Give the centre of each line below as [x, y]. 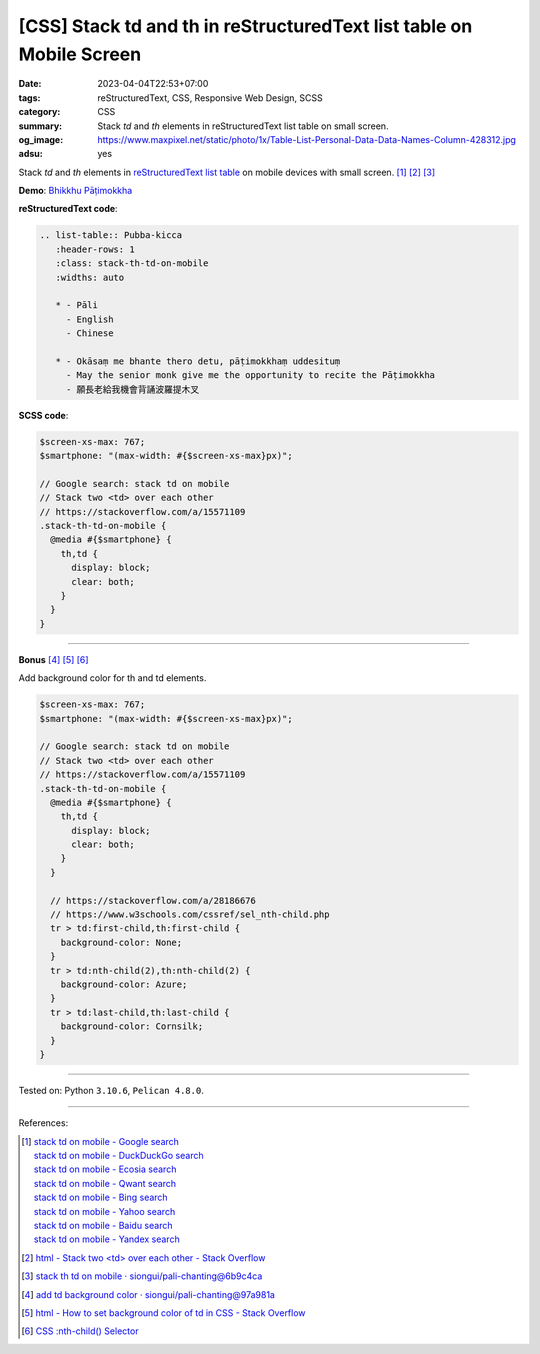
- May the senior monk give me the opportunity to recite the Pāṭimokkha [250, 375]
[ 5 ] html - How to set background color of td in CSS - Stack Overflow [163, 1312]
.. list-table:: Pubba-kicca [111, 235]
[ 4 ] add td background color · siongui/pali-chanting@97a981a [148, 1294]
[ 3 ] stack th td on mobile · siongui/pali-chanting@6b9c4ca [142, 1276]
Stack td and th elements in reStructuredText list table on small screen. [243, 126]
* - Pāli [77, 305]
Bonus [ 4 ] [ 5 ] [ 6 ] [53, 659]
